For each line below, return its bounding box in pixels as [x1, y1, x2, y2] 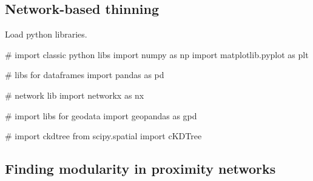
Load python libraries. [5, 28, 87, 41]
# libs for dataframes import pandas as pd [5, 68, 164, 81]
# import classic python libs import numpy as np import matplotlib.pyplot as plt [5, 48, 309, 61]
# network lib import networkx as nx [5, 88, 144, 101]
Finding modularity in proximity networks [5, 159, 276, 178]
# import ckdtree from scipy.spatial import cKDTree [5, 130, 202, 142]
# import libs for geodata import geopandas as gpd [5, 109, 197, 122]
